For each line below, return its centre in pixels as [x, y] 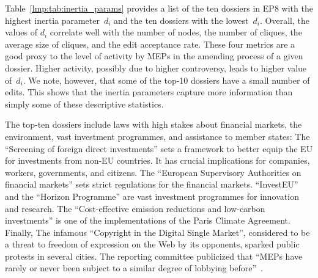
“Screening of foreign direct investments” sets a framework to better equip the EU [159, 148]
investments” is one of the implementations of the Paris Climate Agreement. [148, 220]
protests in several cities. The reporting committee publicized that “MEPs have [154, 256]
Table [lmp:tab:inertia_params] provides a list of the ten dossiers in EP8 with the [159, 8]
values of [21, 32]
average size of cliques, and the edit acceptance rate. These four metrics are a [150, 44]
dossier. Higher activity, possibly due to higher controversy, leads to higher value [156, 68]
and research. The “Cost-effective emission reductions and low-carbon [135, 208]
